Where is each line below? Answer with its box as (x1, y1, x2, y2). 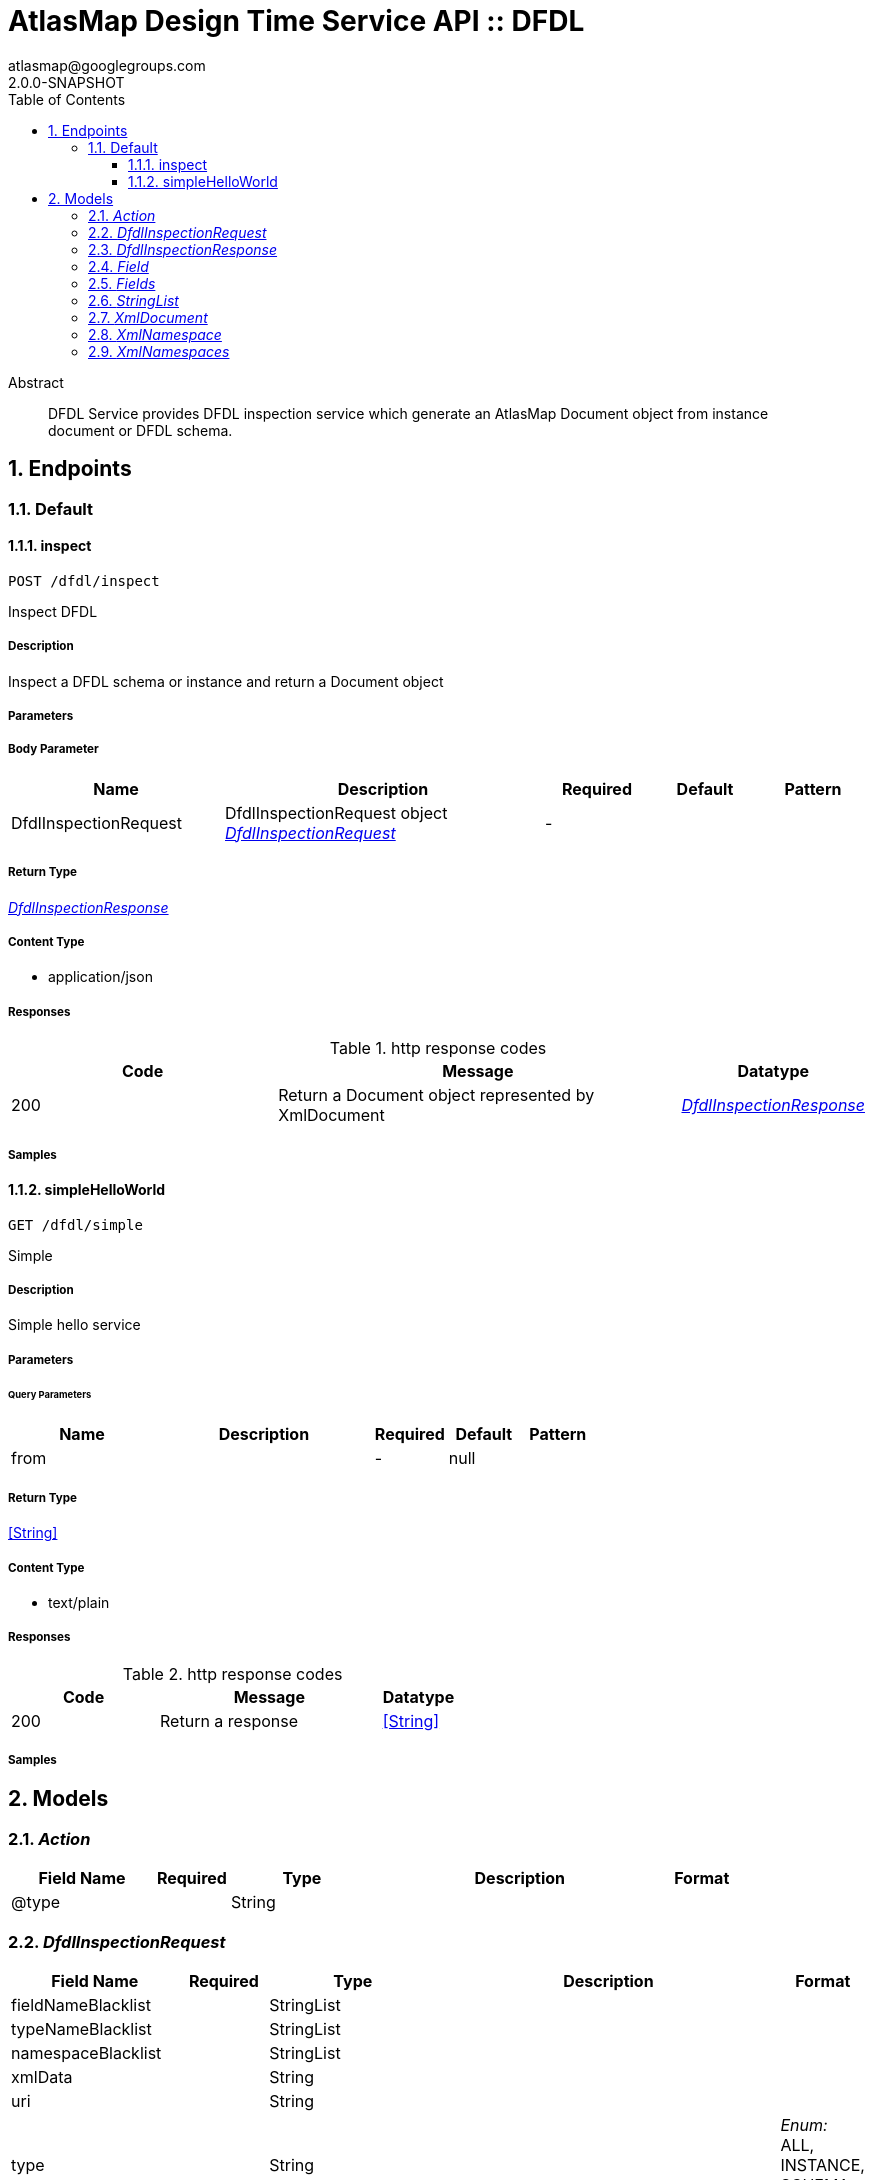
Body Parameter (8, 742, 99, 757)
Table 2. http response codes (122, 1663, 343, 1684)
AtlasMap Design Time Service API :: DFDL (8, 4, 585, 38)
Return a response (160, 1710, 298, 1731)
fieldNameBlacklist (11, 1995, 151, 2016)
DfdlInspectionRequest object (225, 802, 448, 823)
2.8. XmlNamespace (88, 325, 222, 343)
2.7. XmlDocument (88, 308, 208, 326)
